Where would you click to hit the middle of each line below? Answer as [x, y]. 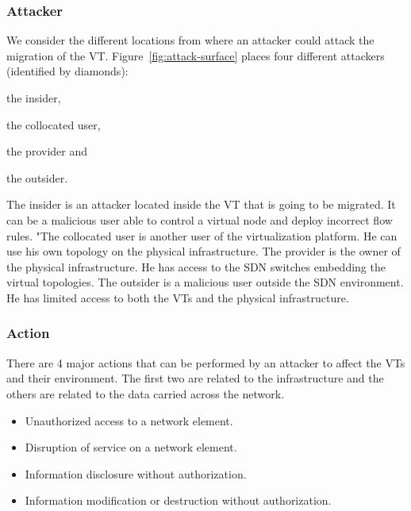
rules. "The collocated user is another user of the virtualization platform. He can [202, 235]
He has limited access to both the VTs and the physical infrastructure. [178, 297]
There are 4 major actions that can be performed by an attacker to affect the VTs [206, 362]
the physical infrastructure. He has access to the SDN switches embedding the [196, 266]
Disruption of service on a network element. [131, 447]
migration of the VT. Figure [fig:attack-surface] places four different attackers [196, 55]
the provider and [47, 151]
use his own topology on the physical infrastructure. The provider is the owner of [204, 251]
